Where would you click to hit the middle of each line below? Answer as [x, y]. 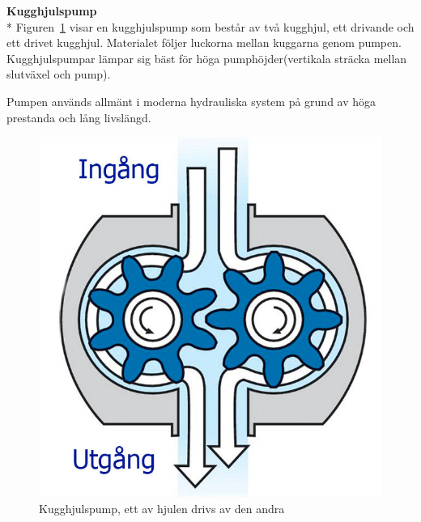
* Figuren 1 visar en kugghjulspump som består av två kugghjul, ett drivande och [210, 26]
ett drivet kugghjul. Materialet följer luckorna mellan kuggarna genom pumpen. [204, 42]
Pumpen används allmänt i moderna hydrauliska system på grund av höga [191, 101]
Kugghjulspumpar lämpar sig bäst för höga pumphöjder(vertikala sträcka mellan [207, 58]
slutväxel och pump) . [59, 74]
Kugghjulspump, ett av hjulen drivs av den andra [162, 508]
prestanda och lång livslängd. [79, 117]
